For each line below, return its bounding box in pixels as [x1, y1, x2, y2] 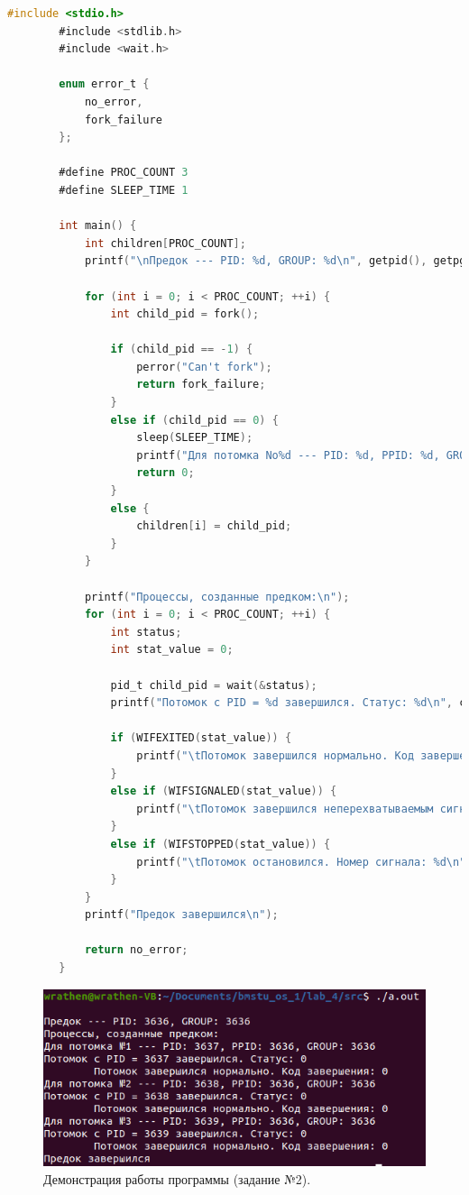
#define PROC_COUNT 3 [59, 166, 189, 179]
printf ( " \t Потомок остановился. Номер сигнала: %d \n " [136, 855, 466, 869]
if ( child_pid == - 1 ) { [110, 343, 253, 356]
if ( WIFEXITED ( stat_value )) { [110, 731, 292, 745]
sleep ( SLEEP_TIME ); [136, 431, 253, 445]
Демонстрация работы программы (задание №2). [43, 1169, 311, 1188]
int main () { [59, 219, 137, 233]
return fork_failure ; [136, 378, 266, 391]
